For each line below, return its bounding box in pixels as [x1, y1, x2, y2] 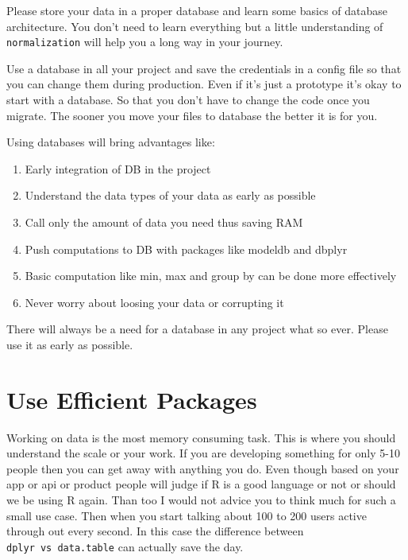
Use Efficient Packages [6, 383, 257, 415]
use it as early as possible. [6, 336, 133, 352]
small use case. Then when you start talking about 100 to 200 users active [6, 507, 367, 523]
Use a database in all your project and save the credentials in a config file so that [6, 60, 402, 76]
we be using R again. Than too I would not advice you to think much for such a [6, 492, 396, 508]
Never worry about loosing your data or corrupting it [25, 294, 284, 310]
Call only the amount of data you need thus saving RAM [25, 214, 303, 230]
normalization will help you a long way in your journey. [6, 33, 283, 50]
